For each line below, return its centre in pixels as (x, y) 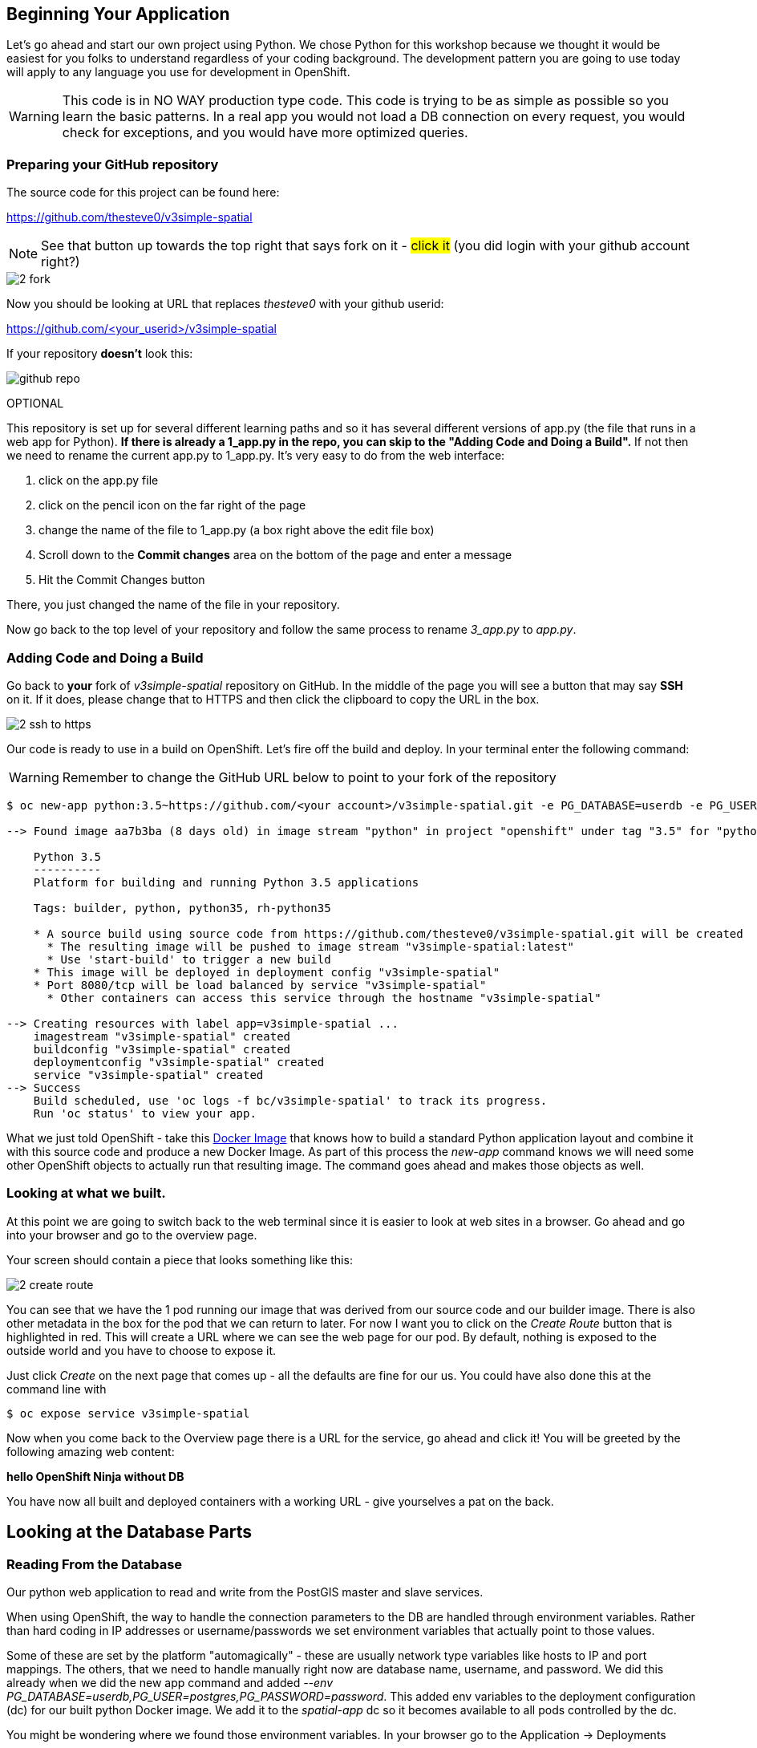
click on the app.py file (99, 481)
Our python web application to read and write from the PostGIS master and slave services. (245, 1592)
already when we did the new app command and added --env (170, 1682)
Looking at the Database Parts (129, 1532)
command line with (57, 1389)
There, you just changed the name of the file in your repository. (173, 605)
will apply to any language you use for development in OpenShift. (178, 72)
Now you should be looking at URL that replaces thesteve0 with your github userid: (225, 304)
